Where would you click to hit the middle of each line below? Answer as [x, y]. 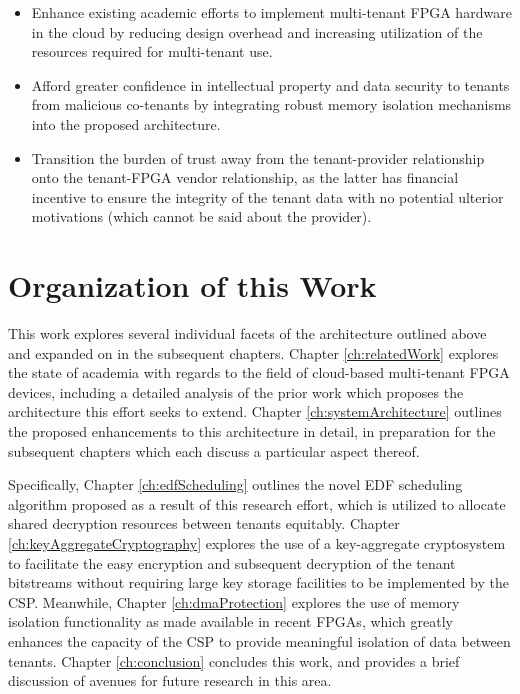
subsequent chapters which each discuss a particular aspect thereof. [214, 450]
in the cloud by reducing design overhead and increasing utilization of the [257, 31]
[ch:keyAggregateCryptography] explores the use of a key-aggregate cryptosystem [257, 543]
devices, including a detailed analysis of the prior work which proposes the [236, 391]
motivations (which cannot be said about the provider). [201, 216]
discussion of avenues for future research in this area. [170, 680]
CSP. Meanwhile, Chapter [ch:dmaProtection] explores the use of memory [234, 601]
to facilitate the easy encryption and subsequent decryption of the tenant [232, 562]
